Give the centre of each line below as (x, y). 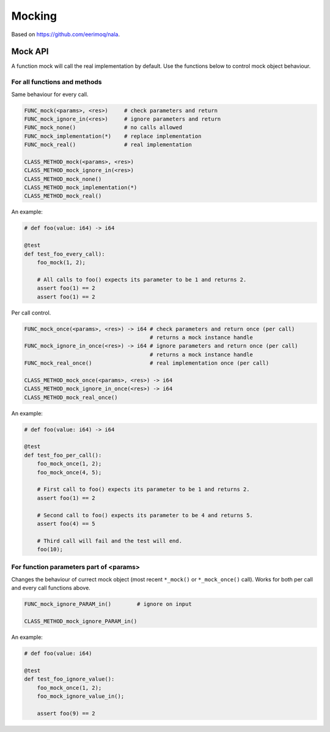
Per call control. (31, 313)
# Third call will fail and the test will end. (110, 541)
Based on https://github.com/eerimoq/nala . (66, 34)
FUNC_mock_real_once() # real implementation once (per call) (147, 363)
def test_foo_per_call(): (63, 455)
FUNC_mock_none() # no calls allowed (103, 128)
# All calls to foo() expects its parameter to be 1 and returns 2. (142, 279)
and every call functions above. (51, 588)
